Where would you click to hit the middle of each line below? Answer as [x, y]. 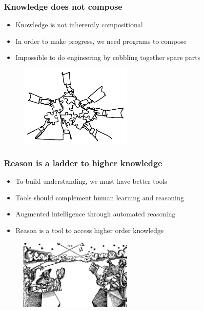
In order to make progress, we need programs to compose [101, 41]
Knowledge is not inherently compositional [79, 25]
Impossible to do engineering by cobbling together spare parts [108, 57]
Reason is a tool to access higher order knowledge [90, 230]
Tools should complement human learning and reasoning [100, 197]
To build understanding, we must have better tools [91, 181]
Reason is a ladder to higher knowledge [83, 163]
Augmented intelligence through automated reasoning [95, 214]
